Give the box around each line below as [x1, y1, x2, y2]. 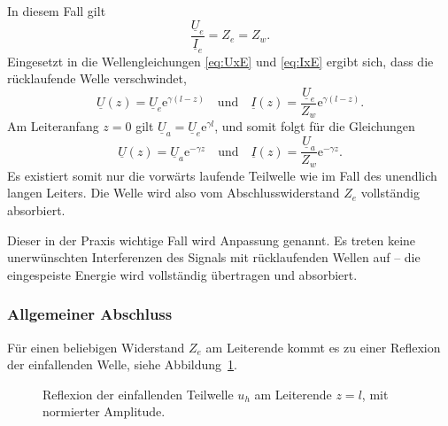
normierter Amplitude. [42, 402, 166, 421]
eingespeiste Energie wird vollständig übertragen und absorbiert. [7, 265, 358, 283]
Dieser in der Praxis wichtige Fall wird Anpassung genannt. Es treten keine [7, 230, 416, 249]
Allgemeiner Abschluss [7, 303, 173, 325]
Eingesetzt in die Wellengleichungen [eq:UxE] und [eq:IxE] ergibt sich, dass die [7, 51, 434, 70]
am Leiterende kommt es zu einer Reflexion [205, 337, 441, 356]
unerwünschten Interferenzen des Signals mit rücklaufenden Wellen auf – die [7, 248, 421, 267]
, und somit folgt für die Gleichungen [214, 117, 415, 136]
